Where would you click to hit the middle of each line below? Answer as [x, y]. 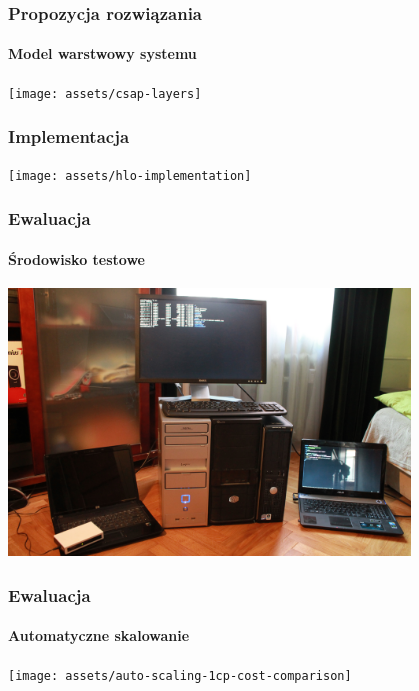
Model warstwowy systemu [102, 53]
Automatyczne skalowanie [99, 635]
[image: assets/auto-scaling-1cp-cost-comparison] [180, 675]
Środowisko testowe [76, 258]
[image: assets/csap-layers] [105, 93]
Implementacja [69, 136]
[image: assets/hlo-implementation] [130, 175]
